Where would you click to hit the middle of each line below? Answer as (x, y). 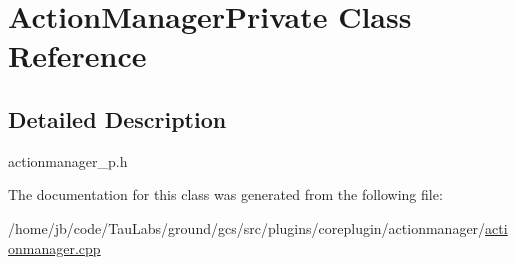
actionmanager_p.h (68, 160)
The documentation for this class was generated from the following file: (225, 194)
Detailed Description (117, 118)
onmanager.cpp (54, 247)
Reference (77, 55)
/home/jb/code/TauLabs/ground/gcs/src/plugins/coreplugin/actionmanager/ (247, 227)
